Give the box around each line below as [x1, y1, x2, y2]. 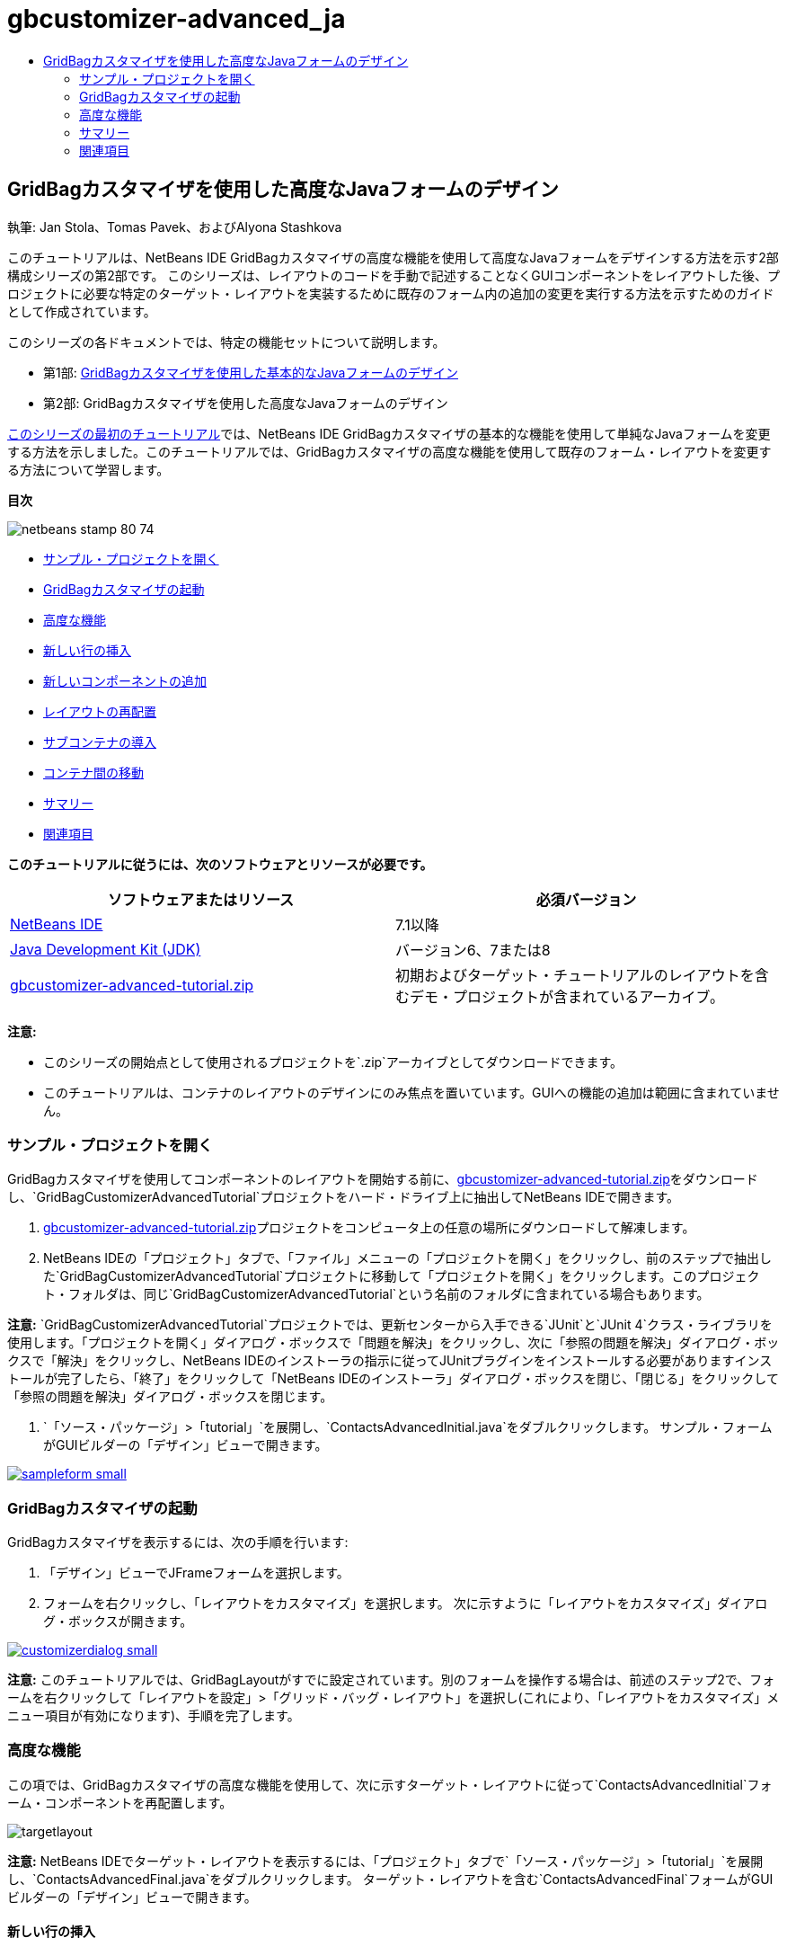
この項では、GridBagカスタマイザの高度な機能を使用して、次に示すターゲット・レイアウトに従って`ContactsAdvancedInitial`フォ [7, 1776, 773, 1792]
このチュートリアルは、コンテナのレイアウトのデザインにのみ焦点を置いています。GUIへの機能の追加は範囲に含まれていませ [43, 1084, 780, 1100]
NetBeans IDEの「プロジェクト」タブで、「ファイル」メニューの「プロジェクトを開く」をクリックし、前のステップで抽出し [43, 1250, 772, 1266]
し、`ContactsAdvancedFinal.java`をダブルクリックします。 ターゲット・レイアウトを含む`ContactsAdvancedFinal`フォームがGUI [7, 1870, 774, 1887]
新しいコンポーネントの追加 [43, 672, 207, 689]
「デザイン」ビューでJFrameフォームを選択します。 [43, 1565, 349, 1581]
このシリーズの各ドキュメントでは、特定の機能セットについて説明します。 [7, 333, 446, 350]
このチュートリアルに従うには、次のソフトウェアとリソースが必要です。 [7, 856, 433, 872]
